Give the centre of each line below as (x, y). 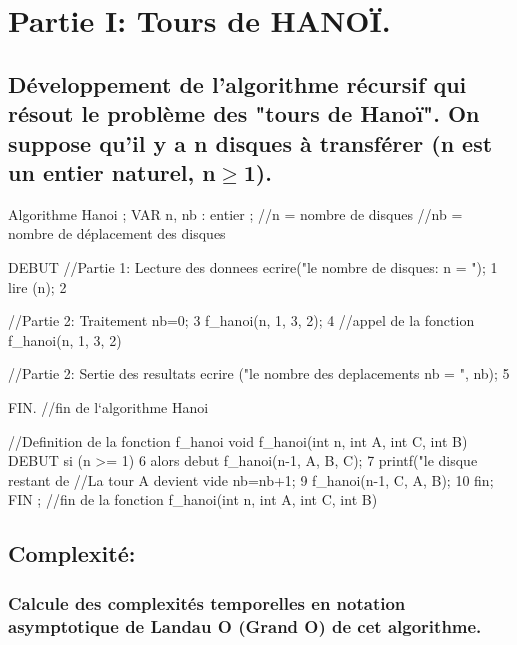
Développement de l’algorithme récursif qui (237, 83)
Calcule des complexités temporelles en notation (207, 602)
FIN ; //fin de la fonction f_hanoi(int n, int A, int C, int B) (193, 499)
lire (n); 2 (37, 286)
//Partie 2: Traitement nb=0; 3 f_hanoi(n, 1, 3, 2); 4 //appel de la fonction (241, 320)
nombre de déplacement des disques (117, 233)
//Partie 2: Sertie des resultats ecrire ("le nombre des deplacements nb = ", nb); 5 (259, 373)
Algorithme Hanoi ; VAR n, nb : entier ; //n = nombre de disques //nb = (235, 213)
